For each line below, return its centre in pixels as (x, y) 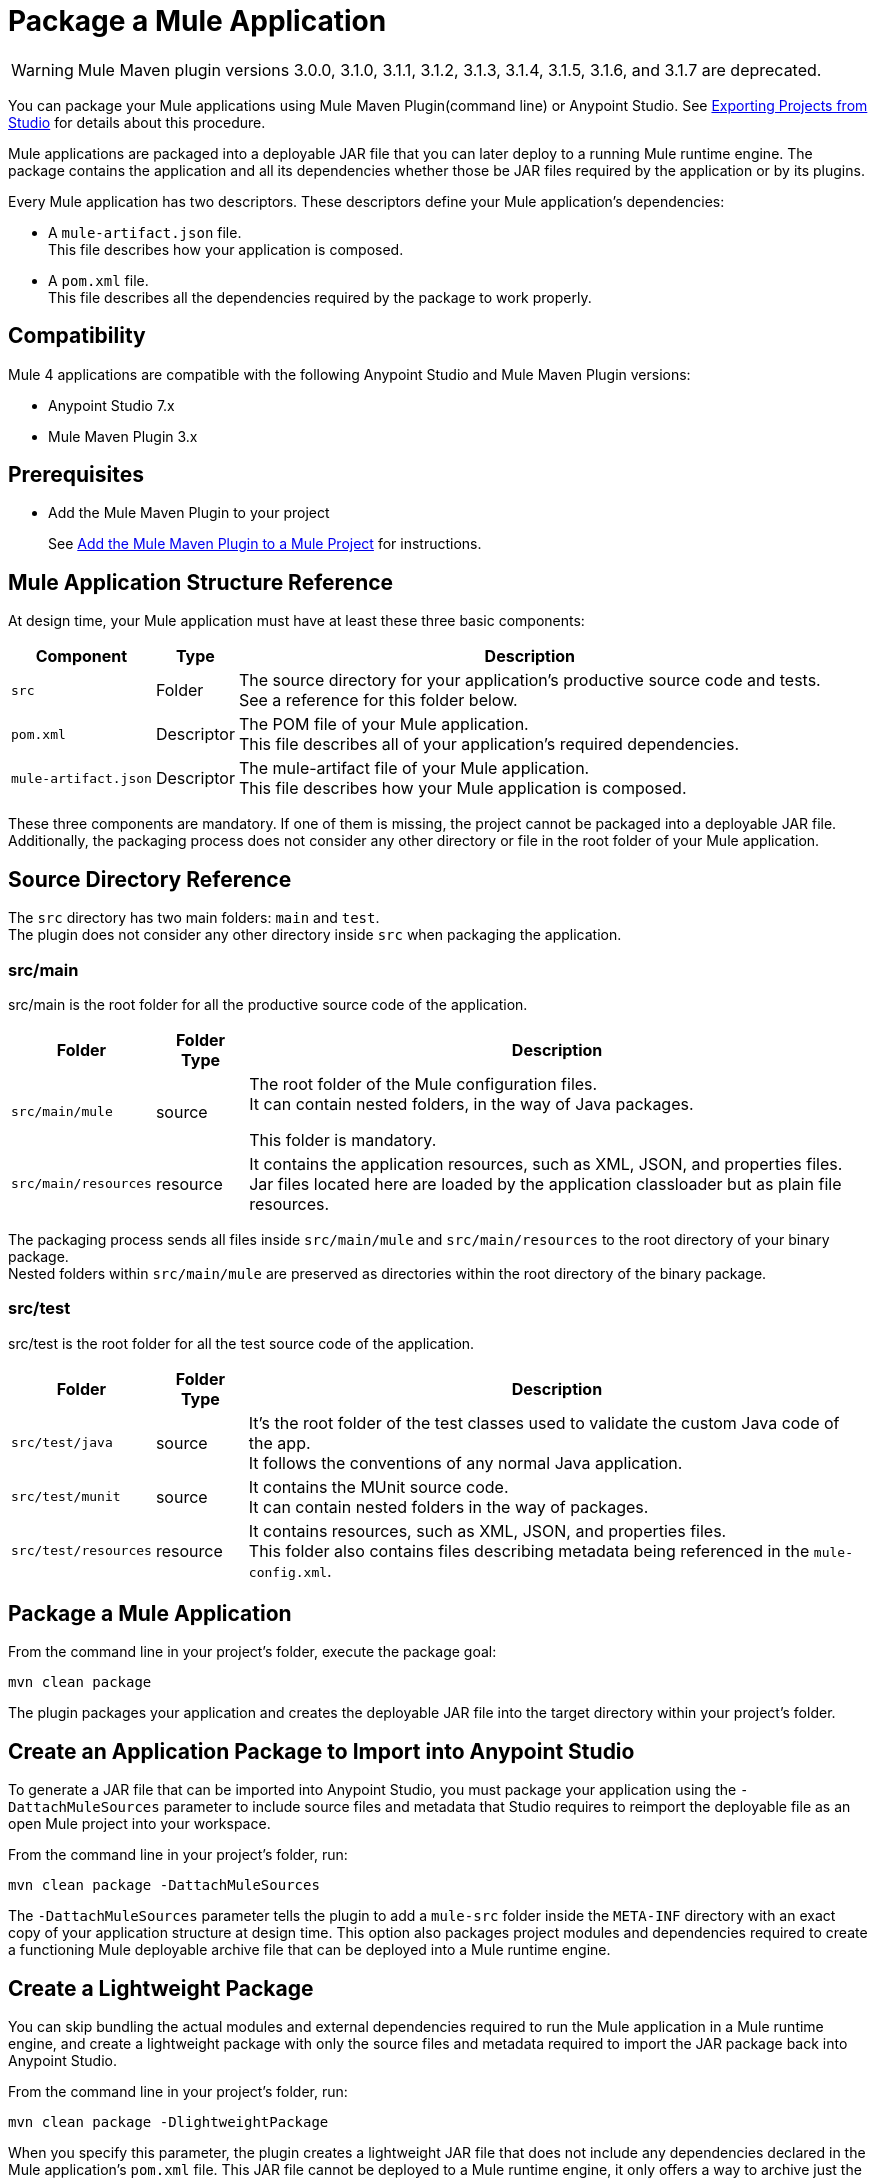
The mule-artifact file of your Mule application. (414, 768)
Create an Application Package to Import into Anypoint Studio (321, 1751)
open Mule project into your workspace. (139, 1824)
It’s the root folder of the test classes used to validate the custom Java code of (544, 1422)
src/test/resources (81, 1551)
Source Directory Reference (150, 879)
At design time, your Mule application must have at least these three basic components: (296, 621)
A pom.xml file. (98, 280)
